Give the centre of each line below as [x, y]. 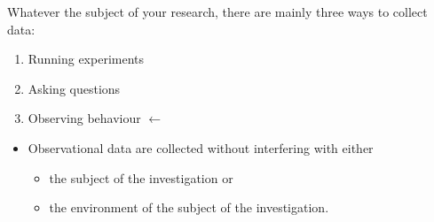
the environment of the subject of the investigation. [189, 207]
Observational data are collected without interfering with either [201, 147]
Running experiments [86, 59]
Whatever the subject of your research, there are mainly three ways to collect [217, 11]
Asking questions [74, 88]
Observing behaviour [84, 118]
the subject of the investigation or [141, 177]
